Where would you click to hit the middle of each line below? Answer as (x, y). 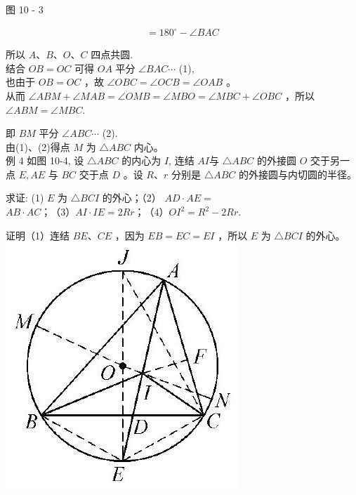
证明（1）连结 (38, 235)
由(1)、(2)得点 (38, 146)
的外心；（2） (132, 198)
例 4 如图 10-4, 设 (45, 160)
